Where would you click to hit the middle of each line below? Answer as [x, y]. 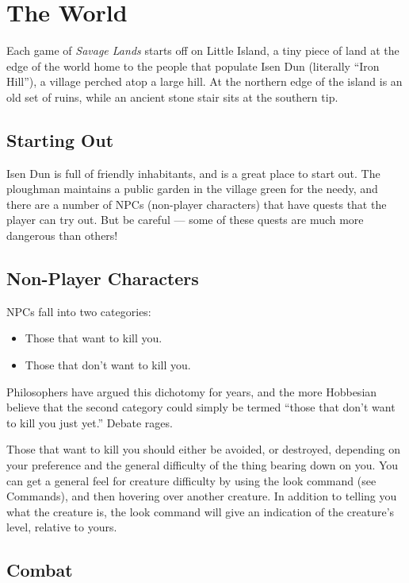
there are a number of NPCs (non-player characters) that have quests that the [197, 204]
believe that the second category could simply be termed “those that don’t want [201, 407]
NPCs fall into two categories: [79, 311]
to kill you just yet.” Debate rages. [90, 422]
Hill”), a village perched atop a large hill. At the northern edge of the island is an [204, 81]
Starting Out [60, 139]
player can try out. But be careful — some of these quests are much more [185, 220]
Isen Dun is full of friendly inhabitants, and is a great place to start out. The [193, 173]
